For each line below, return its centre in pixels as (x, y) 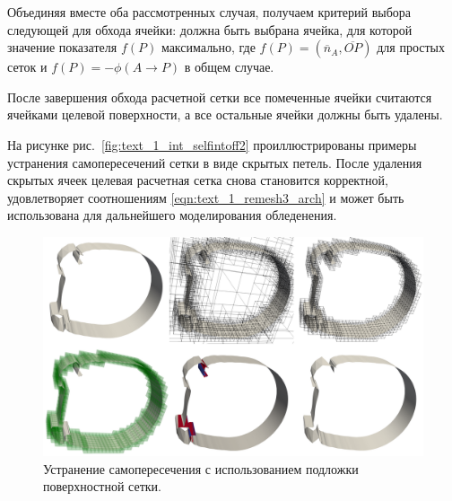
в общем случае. (229, 67)
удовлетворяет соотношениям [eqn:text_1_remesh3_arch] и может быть (206, 197)
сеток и (27, 67)
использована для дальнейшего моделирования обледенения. (172, 215)
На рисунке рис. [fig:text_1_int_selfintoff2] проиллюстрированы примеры (212, 144)
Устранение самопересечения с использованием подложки (201, 468)
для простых (411, 47)
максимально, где (208, 47)
